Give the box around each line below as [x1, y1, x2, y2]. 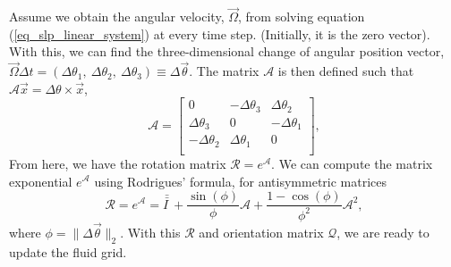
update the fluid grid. [9, 242, 127, 261]
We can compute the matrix [278, 154, 433, 172]
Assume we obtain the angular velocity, [9, 7, 225, 26]
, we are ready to [336, 222, 430, 241]
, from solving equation [238, 7, 365, 26]
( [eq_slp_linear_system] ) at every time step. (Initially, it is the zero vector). [9, 24, 430, 43]
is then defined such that [277, 62, 414, 80]
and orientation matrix [199, 222, 324, 241]
